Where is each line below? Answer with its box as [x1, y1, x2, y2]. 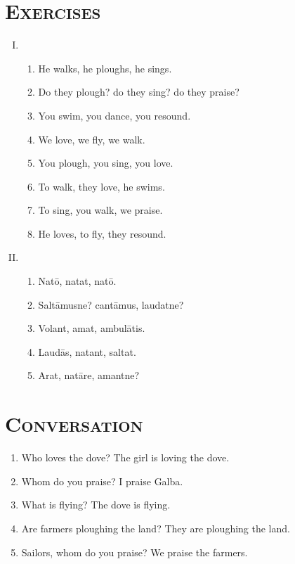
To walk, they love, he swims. [38, 179, 165, 193]
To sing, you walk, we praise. [38, 203, 163, 217]
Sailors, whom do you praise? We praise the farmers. [21, 544, 248, 559]
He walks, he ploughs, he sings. [38, 60, 172, 75]
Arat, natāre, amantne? [38, 368, 140, 383]
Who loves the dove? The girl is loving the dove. [21, 450, 230, 465]
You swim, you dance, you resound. [38, 108, 191, 122]
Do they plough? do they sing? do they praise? [38, 84, 240, 99]
